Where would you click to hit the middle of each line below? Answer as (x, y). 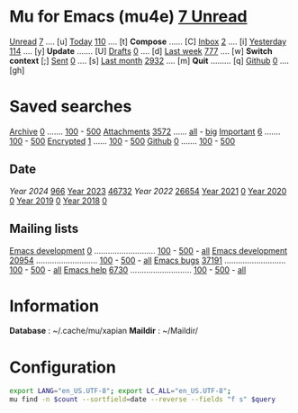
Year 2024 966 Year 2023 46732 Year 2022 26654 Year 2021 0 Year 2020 (148, 191)
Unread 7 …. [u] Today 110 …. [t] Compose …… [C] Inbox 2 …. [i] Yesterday (148, 41)
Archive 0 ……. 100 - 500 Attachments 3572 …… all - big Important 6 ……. (145, 131)
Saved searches (71, 107)
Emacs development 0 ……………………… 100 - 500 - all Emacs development (149, 250)
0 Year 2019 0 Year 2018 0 (59, 201)
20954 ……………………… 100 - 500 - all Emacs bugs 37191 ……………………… (148, 260)
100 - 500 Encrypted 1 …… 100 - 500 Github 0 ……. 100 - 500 (122, 140)
